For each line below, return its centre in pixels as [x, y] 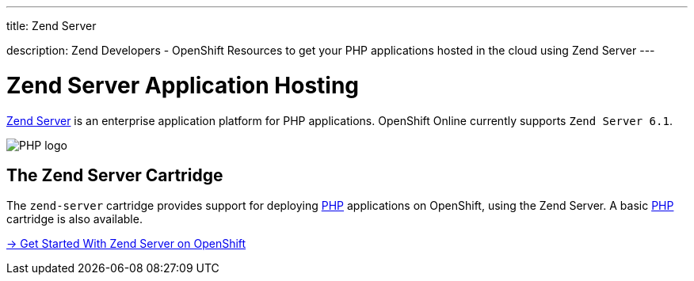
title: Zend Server [51, 26]
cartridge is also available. [74, 219]
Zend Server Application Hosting [183, 85]
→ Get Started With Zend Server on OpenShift [126, 244]
